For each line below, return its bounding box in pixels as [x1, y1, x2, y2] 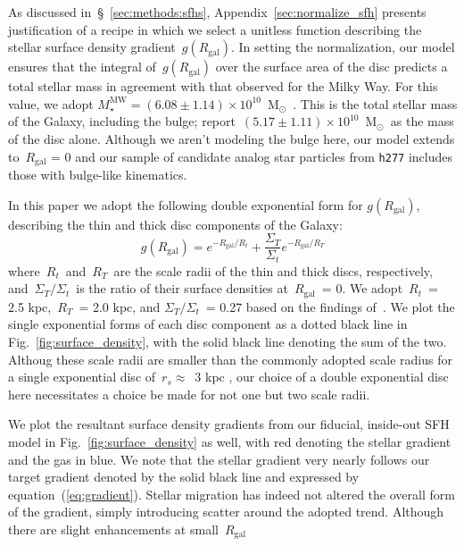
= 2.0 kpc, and [79, 297, 161, 315]
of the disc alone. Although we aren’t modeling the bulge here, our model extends [8, 129, 455, 147]
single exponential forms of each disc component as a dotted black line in [8, 315, 408, 333]
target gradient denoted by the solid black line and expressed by [8, 467, 360, 486]
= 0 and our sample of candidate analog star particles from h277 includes [51, 147, 452, 165]
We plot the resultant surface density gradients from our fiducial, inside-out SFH [8, 415, 450, 433]
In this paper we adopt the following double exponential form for [8, 195, 363, 214]
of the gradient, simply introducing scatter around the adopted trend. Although [8, 502, 444, 521]
